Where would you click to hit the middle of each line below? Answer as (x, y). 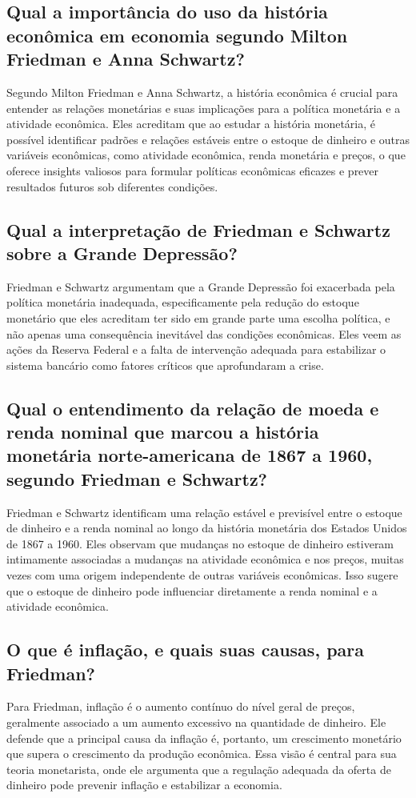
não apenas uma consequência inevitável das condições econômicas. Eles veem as (204, 333)
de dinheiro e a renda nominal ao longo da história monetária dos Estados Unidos (207, 528)
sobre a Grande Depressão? (122, 253)
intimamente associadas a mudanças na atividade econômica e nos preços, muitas (205, 559)
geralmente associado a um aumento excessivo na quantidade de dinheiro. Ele (196, 722)
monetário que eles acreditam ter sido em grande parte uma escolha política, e (198, 317)
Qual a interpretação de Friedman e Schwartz (198, 229)
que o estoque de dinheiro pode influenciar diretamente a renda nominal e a (192, 590)
